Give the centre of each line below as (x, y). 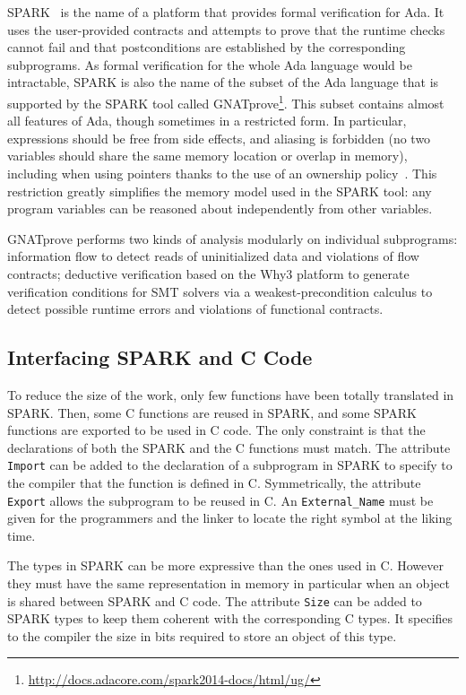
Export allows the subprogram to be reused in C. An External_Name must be (220, 500)
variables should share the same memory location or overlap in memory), (207, 156)
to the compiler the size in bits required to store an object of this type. (202, 635)
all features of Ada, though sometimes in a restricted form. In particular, (207, 121)
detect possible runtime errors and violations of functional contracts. (195, 309)
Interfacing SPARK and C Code (160, 357)
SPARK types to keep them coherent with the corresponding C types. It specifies (230, 618)
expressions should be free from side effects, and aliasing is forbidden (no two (219, 138)
